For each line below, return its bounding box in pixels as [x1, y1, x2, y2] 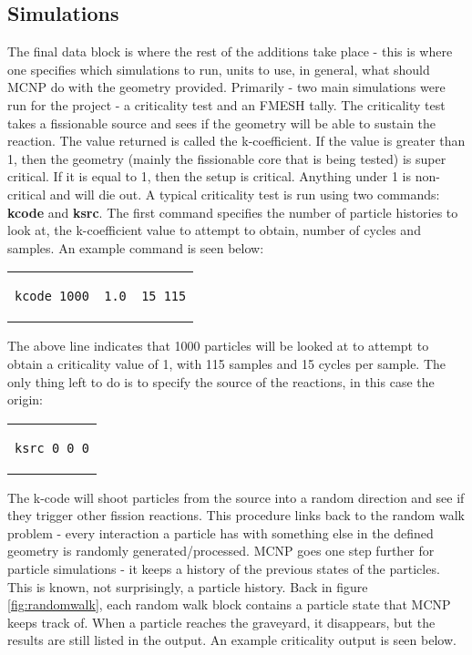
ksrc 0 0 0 [15, 440, 89, 455]
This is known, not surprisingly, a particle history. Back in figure [7, 577, 368, 596]
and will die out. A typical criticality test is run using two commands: [49, 184, 440, 203]
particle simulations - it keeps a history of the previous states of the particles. [7, 559, 440, 578]
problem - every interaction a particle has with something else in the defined [7, 523, 434, 542]
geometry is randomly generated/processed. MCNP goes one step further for [7, 541, 435, 560]
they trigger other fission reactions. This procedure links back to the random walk [7, 506, 465, 525]
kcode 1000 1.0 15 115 [15, 289, 187, 304]
